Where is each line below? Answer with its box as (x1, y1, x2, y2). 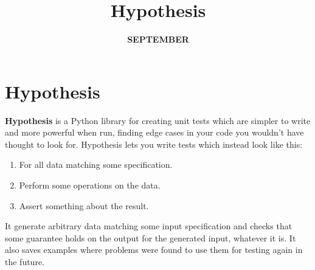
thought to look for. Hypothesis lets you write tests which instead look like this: (5, 137, 303, 150)
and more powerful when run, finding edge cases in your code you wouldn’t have (5, 126, 304, 139)
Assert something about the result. (19, 199, 149, 212)
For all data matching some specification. (19, 158, 173, 171)
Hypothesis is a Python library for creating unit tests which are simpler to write (5, 114, 311, 126)
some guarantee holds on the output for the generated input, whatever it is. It (5, 231, 296, 244)
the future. (5, 255, 45, 268)
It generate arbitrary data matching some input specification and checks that (5, 220, 292, 232)
